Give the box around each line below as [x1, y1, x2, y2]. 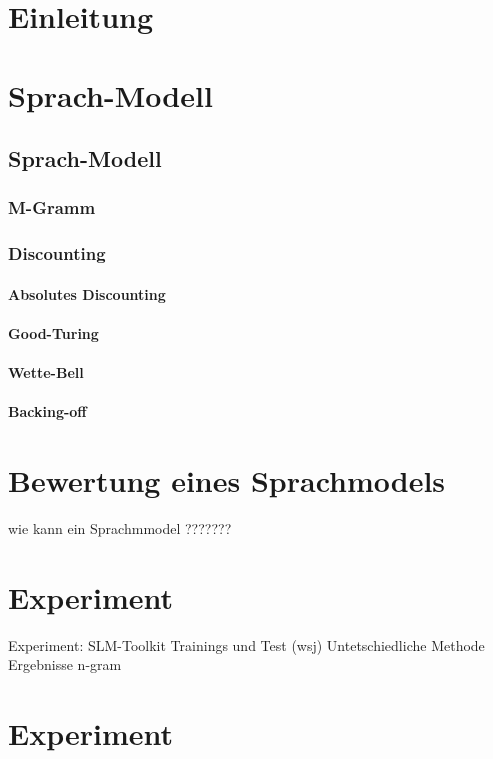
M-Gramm [8, 195, 96, 220]
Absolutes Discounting [8, 283, 166, 304]
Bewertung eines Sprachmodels [8, 460, 446, 501]
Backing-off [8, 401, 87, 422]
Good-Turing [8, 323, 99, 343]
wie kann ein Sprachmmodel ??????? [8, 518, 232, 539]
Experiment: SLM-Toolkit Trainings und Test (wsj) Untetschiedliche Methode [8, 634, 485, 655]
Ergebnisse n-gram [8, 654, 122, 675]
